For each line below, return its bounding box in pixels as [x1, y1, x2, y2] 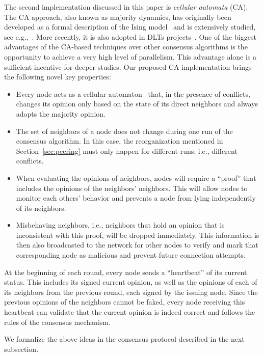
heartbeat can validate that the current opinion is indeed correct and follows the [4, 307, 255, 317]
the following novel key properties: [4, 71, 111, 82]
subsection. [4, 343, 39, 354]
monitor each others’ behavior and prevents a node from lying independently [16, 193, 256, 203]
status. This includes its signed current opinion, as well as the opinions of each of [4, 277, 257, 287]
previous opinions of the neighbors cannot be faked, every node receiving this [4, 296, 245, 307]
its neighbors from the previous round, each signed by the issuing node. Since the [4, 286, 258, 297]
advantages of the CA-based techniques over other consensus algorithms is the [4, 41, 248, 52]
